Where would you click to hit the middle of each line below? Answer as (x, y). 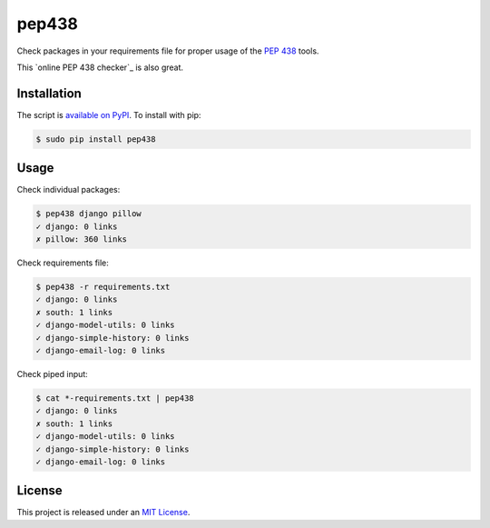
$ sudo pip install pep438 (96, 139)
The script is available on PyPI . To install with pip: (109, 115)
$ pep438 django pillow (89, 214)
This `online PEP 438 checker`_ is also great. (100, 67)
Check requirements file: (63, 263)
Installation (49, 93)
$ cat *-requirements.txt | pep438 (115, 398)
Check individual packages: (69, 190)
